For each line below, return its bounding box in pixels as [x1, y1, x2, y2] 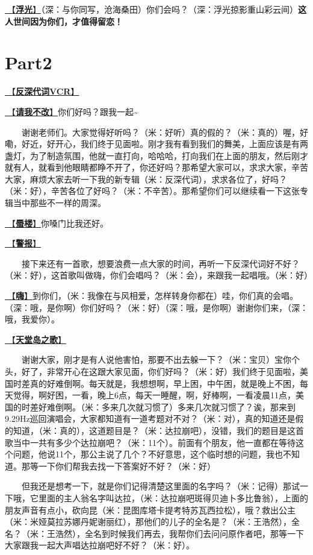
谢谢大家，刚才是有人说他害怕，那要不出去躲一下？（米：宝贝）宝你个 [22, 353, 300, 366]
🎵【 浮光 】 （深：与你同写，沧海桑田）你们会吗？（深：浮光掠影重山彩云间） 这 [5, 3, 306, 15]
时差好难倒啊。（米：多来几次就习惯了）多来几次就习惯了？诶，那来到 [21, 400, 296, 413]
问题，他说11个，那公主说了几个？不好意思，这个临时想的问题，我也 [13, 448, 283, 460]
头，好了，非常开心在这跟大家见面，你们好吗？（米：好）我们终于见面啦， [5, 365, 300, 377]
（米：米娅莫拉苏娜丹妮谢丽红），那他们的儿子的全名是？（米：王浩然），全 [5, 515, 300, 528]
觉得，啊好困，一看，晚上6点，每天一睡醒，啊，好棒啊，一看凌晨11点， [13, 389, 296, 401]
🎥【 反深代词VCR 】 [5, 85, 79, 98]
